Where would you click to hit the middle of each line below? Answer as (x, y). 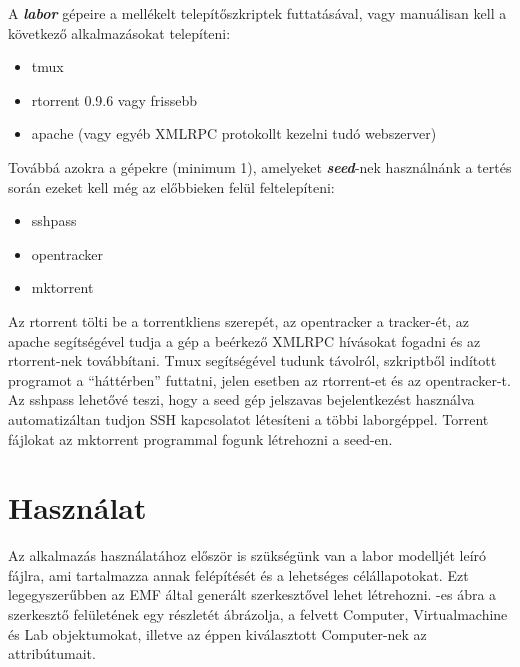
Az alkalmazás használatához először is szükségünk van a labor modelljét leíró (247, 555)
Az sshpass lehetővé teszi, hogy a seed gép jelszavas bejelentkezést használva (241, 399)
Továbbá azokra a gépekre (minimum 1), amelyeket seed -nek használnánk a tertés (260, 166)
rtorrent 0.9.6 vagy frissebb (114, 99)
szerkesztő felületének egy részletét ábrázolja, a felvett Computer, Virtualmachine (258, 614)
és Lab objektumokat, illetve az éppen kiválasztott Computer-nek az (217, 633)
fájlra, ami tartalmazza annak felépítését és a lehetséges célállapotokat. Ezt (238, 574)
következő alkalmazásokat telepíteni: (119, 32)
